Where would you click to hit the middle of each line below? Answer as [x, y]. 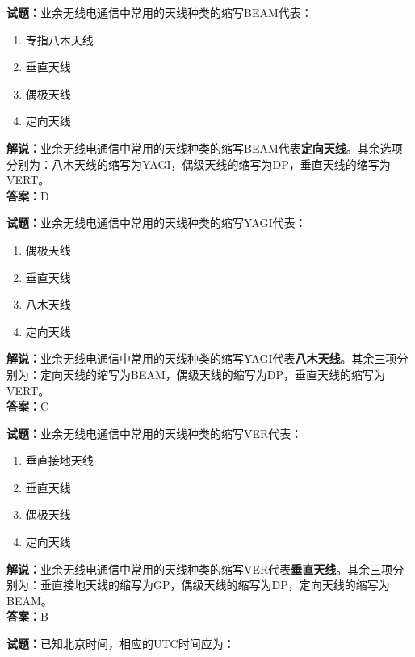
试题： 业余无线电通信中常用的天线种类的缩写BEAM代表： [159, 12]
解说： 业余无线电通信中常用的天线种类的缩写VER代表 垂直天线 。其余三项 [200, 569]
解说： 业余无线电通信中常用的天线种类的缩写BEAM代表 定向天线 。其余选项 [205, 147]
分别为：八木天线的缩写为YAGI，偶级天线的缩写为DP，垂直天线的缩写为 [199, 164]
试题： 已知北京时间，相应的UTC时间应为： [121, 644]
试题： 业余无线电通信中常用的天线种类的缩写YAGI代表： [157, 223]
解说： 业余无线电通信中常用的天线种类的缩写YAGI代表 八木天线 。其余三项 [202, 358]
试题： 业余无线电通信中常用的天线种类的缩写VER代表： [155, 433]
